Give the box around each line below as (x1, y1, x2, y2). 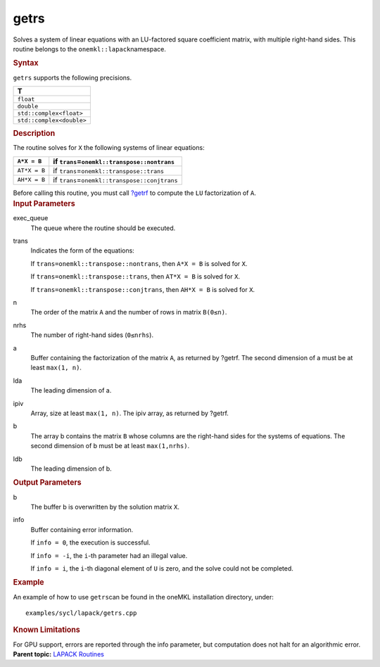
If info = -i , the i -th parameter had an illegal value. (30, 551, 188, 559)
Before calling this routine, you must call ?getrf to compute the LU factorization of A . (13, 189, 256, 197)
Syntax (13, 58, 39, 68)
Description (13, 128, 56, 138)
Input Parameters (13, 199, 75, 209)
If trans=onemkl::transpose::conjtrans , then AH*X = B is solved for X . (30, 285, 255, 293)
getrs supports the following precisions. (13, 73, 132, 82)
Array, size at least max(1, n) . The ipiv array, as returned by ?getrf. (30, 409, 229, 417)
